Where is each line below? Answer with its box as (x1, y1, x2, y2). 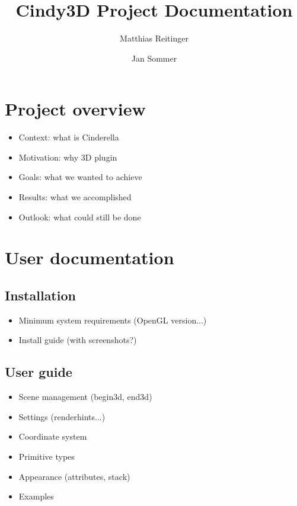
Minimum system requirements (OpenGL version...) (18, 313, 207, 326)
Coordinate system (18, 430, 87, 443)
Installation (5, 286, 76, 304)
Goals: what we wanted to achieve (18, 171, 142, 183)
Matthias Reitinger (120, 32, 189, 44)
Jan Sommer (131, 52, 177, 64)
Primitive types (18, 450, 75, 462)
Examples (18, 490, 54, 502)
